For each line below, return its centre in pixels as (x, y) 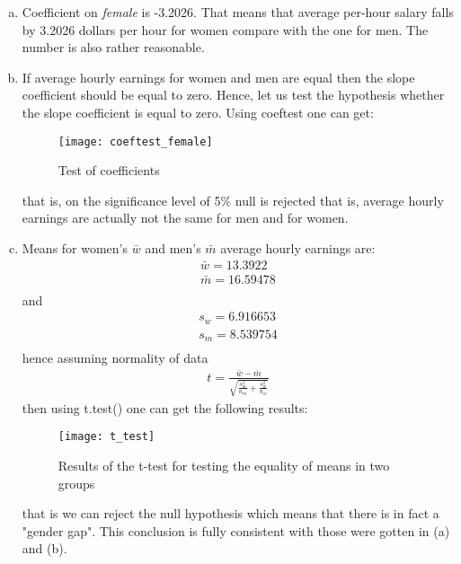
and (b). (44, 548)
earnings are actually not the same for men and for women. (185, 218)
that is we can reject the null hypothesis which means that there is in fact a (230, 513)
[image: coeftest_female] (135, 141)
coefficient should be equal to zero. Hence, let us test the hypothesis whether (233, 95)
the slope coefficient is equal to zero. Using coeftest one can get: (198, 112)
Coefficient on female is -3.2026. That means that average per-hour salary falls (238, 12)
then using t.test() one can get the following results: (165, 407)
